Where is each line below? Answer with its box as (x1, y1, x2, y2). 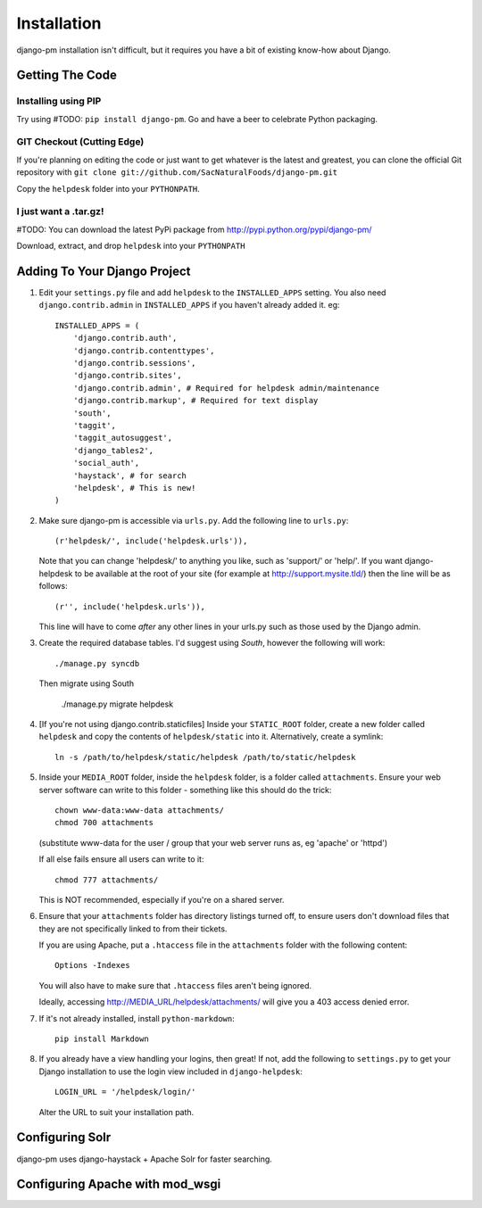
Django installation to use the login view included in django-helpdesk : (38, 1066, 303, 1077)
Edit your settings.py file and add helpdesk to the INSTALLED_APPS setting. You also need (38, 287, 386, 298)
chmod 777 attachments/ (54, 874, 159, 885)
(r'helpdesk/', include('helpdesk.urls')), (54, 536, 248, 546)
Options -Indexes (54, 960, 130, 971)
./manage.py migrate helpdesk (61, 699, 174, 709)
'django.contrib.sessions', (72, 358, 196, 368)
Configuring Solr (16, 1129, 112, 1146)
